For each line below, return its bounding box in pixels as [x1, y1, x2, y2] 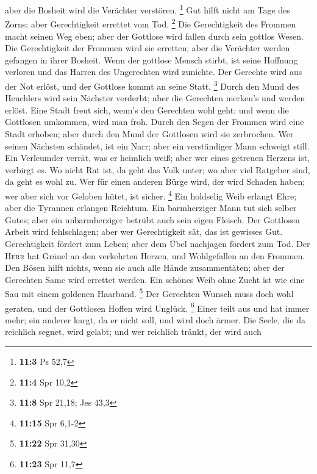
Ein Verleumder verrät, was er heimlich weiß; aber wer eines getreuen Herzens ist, [5, 151, 310, 164]
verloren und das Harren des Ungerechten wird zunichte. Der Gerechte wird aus [5, 65, 302, 78]
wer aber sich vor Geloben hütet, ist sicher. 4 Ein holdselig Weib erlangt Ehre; [5, 187, 297, 202]
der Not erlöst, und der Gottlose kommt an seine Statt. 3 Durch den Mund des [5, 77, 299, 92]
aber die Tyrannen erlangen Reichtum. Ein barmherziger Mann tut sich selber [5, 201, 297, 214]
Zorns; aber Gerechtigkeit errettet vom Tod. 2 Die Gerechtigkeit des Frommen [5, 16, 296, 30]
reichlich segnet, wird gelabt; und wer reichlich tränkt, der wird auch [5, 325, 262, 338]
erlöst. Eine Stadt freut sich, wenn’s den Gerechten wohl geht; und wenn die [5, 103, 289, 116]
